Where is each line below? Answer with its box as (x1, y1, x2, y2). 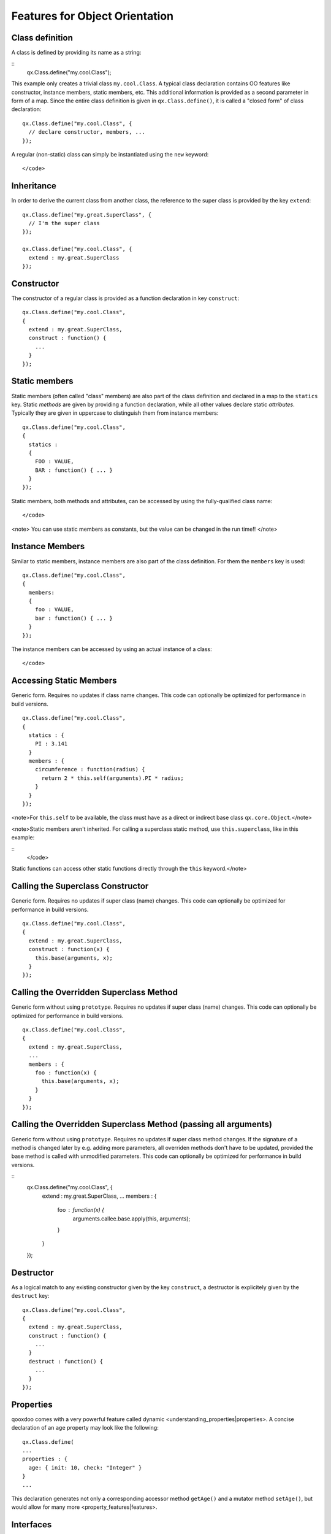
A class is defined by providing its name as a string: (11, 49, 142, 56)
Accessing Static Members (11, 676, 117, 686)
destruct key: (11, 1292, 50, 1300)
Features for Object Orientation (11, 9, 174, 23)
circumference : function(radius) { (34, 766, 145, 773)
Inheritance (11, 181, 56, 191)
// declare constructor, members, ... (28, 129, 145, 136)
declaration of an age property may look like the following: (11, 1424, 159, 1432)
